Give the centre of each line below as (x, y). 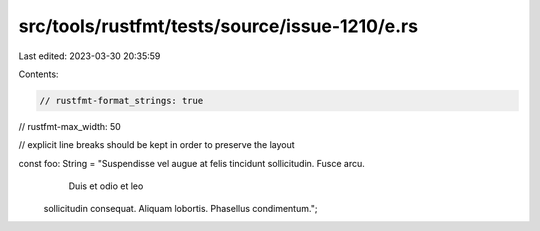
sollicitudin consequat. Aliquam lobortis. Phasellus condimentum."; (180, 209)
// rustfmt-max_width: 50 (70, 126)
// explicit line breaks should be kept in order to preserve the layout (156, 145)
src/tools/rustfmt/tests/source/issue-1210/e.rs (218, 26)
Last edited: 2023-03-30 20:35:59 (89, 56)
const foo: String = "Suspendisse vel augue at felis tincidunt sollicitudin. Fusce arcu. (191, 163)
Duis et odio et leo (106, 186)
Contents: (38, 74)
